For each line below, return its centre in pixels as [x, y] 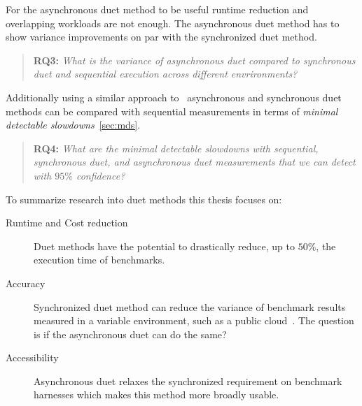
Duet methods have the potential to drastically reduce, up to [164, 246]
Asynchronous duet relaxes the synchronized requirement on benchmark [188, 380]
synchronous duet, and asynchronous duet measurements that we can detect [194, 162]
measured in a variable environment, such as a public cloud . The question [194, 320]
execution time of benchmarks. [99, 260]
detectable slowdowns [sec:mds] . [73, 125]
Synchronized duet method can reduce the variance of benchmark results [190, 306]
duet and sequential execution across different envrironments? [165, 74]
